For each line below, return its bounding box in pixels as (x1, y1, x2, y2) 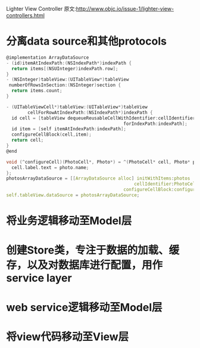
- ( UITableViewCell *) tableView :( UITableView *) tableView (6, 104, 148, 110)
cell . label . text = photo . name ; (11, 164, 89, 171)
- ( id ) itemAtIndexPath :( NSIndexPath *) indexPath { (6, 60, 132, 66)
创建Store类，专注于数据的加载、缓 (6, 243, 180, 257)
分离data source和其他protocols (6, 35, 167, 48)
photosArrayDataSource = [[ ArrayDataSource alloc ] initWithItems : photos (6, 175, 190, 181)
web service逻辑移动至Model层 (6, 300, 162, 314)
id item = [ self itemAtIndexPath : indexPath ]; (11, 126, 127, 132)
